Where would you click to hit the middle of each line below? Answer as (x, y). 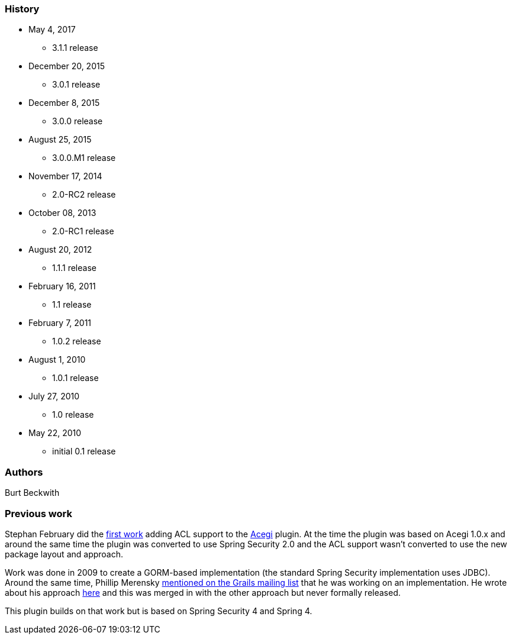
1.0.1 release (75, 378)
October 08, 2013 (62, 213)
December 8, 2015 (64, 103)
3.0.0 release (78, 121)
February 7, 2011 (60, 323)
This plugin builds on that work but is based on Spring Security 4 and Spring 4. (159, 611)
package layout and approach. (64, 554)
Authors (24, 472)
